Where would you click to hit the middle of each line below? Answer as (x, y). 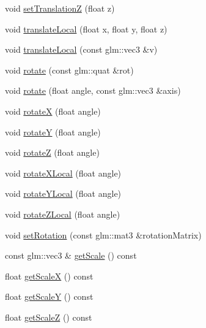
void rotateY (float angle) (53, 132)
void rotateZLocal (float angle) (63, 214)
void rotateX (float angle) (53, 111)
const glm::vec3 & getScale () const (71, 255)
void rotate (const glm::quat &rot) (69, 70)
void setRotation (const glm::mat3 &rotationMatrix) (103, 235)
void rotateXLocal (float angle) (63, 173)
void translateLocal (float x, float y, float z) (86, 29)
